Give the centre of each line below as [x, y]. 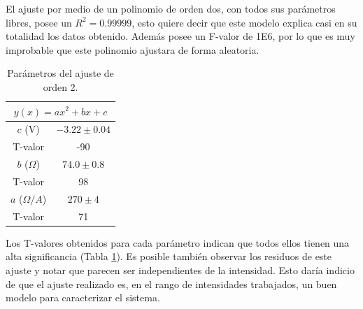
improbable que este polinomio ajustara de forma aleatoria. [133, 49]
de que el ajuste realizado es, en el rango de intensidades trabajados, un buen [171, 283]
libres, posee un [39, 22]
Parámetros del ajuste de [60, 73]
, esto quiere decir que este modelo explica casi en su [244, 22]
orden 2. [60, 86]
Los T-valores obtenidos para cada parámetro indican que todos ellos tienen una [178, 242]
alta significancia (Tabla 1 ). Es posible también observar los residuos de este [169, 256]
